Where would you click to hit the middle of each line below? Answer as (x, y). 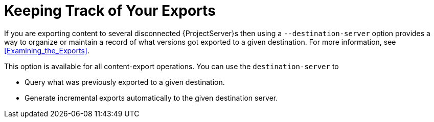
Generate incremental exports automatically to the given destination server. (151, 98)
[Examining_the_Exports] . (47, 50)
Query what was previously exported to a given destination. (125, 82)
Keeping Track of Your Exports (110, 11)
